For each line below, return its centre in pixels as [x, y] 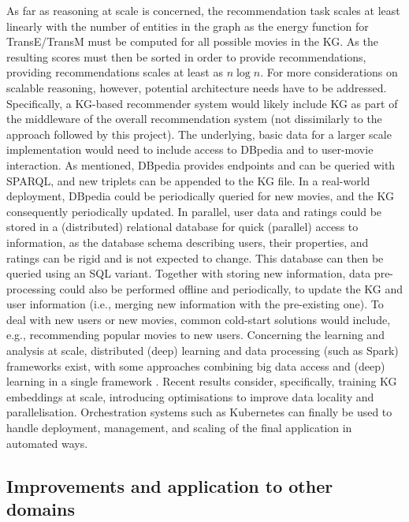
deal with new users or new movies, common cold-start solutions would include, [199, 319]
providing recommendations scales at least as [115, 72]
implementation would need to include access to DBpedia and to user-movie [190, 149]
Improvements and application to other [170, 485]
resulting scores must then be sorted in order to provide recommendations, [186, 56]
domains [41, 509]
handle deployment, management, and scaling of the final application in [179, 428]
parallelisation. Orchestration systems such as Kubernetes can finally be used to [199, 412]
